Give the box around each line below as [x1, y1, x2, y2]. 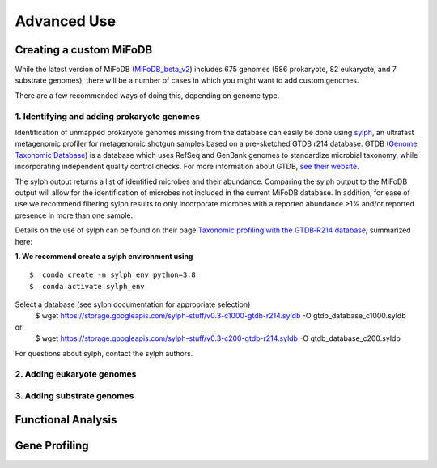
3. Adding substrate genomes [15, 389, 134, 401]
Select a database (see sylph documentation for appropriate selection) [15, 300, 251, 309]
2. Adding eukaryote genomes [15, 368, 137, 380]
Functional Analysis [15, 413, 117, 427]
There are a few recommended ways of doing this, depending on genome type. [15, 90, 280, 100]
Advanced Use [15, 12, 117, 30]
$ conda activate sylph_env [29, 282, 145, 291]
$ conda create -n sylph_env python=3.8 [29, 270, 196, 279]
